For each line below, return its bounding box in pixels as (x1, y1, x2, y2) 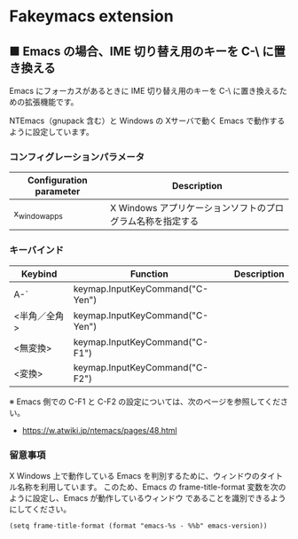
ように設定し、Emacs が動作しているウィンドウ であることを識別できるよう (9, 492, 286, 503)
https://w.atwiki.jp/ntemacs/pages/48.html (21, 425, 177, 435)
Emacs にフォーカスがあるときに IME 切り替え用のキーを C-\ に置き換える (9, 86, 280, 96)
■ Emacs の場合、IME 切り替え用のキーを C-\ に (9, 43, 275, 59)
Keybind (20, 268, 58, 280)
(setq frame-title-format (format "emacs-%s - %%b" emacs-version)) (9, 521, 268, 530)
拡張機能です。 (24, 97, 79, 107)
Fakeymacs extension (9, 6, 175, 27)
